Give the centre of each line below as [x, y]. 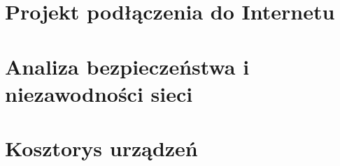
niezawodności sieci [99, 93]
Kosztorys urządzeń [101, 148]
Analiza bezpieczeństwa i [127, 66]
